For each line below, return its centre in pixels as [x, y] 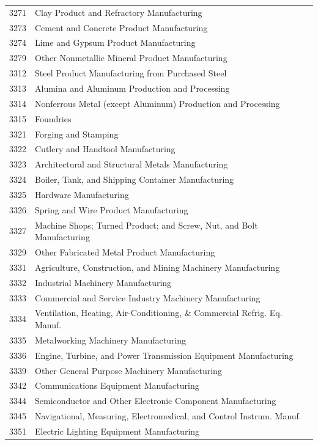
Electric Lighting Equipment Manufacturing [117, 431]
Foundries [53, 118]
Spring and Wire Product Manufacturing [112, 209]
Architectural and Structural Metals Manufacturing [131, 164]
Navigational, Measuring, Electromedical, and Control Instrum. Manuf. [168, 416]
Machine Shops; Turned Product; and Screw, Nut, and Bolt [146, 225]
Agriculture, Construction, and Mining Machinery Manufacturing [157, 267]
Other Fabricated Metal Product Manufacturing [125, 252]
